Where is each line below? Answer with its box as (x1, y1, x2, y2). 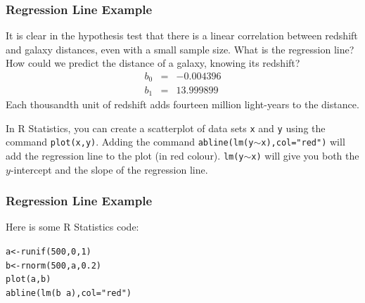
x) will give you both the (251, 148, 359, 162)
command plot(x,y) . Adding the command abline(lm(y (6, 134, 254, 149)
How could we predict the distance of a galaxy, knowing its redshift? (6, 56, 300, 70)
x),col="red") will (261, 134, 345, 149)
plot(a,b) (6, 274, 51, 285)
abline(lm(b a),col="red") (6, 288, 132, 298)
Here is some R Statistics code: (6, 219, 139, 234)
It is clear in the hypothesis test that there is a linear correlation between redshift (6, 28, 358, 43)
